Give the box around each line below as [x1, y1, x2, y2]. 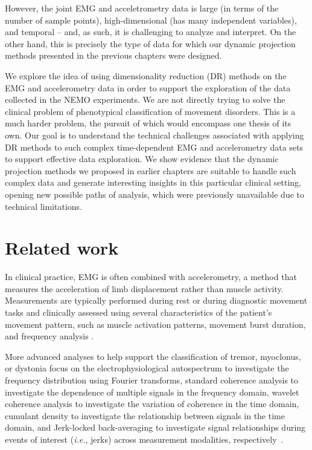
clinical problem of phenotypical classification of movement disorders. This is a [5, 105, 296, 117]
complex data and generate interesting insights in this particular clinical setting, [5, 176, 301, 189]
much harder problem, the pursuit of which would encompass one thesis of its [5, 117, 291, 129]
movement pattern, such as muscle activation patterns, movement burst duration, [5, 318, 306, 330]
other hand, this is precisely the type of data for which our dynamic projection [5, 37, 296, 50]
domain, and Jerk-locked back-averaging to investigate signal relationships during [5, 421, 306, 434]
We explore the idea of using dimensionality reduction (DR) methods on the [5, 69, 287, 82]
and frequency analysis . [5, 330, 94, 342]
